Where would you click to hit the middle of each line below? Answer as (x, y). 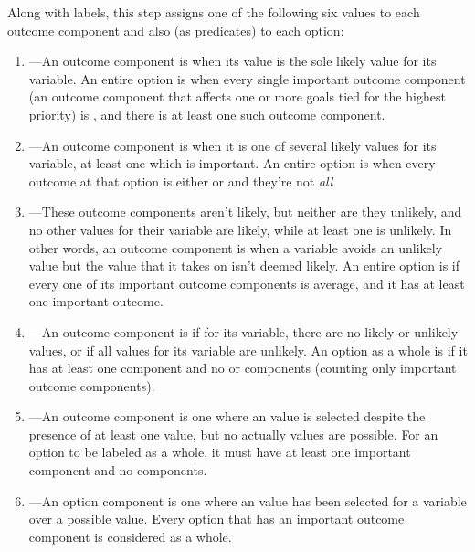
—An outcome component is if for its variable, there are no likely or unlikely (243, 331)
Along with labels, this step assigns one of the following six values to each (214, 12)
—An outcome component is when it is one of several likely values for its (232, 145)
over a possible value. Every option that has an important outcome (216, 519)
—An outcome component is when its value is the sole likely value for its (232, 61)
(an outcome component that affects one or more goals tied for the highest (237, 96)
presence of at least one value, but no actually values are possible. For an (233, 434)
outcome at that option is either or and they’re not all (181, 180)
